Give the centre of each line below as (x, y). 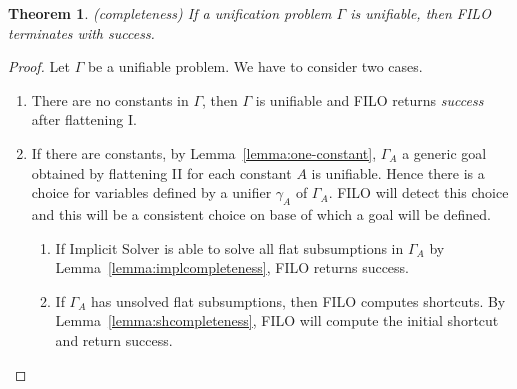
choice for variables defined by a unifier (151, 192)
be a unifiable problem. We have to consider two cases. (255, 66)
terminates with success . (81, 32)
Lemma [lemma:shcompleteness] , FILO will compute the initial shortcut (277, 320)
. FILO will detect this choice (418, 192)
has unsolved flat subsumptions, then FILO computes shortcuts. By (298, 300)
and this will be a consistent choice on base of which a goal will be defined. (261, 213)
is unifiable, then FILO (420, 13)
